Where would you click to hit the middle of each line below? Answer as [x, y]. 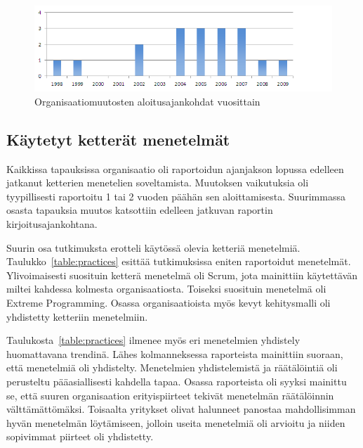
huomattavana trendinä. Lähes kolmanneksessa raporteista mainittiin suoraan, [175, 353]
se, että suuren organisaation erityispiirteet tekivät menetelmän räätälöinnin [170, 395]
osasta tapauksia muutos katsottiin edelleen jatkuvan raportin [140, 210]
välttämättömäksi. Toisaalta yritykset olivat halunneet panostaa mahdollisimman [181, 409]
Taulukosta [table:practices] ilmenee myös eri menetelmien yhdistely [153, 340]
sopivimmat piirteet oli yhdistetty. [80, 436]
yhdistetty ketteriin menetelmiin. [77, 316]
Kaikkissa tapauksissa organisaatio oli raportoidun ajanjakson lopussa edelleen [175, 168]
